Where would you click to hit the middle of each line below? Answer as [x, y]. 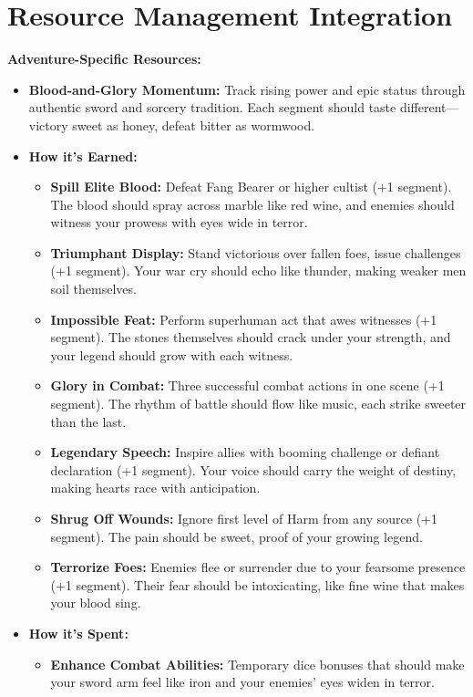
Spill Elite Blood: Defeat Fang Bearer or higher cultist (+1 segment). [251, 187]
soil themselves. [93, 289]
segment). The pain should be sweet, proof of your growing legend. [236, 536]
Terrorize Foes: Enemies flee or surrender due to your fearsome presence [258, 567]
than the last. [88, 421]
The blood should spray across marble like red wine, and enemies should [252, 204]
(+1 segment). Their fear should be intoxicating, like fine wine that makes [257, 584]
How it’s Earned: [83, 156]
